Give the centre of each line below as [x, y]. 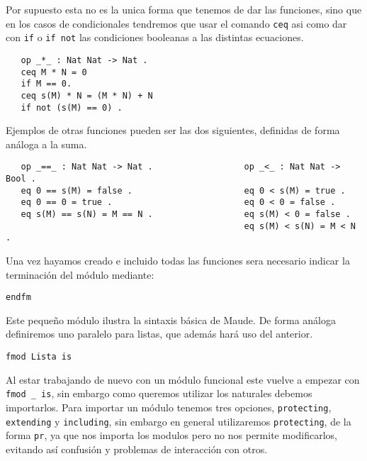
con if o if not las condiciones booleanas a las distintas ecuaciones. [155, 37]
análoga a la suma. [46, 144]
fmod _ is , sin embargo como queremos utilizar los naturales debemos [159, 393]
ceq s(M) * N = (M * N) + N [87, 95]
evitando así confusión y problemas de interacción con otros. [137, 449]
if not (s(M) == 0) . [72, 107]
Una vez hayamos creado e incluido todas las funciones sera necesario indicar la [178, 260]
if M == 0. [46, 84]
